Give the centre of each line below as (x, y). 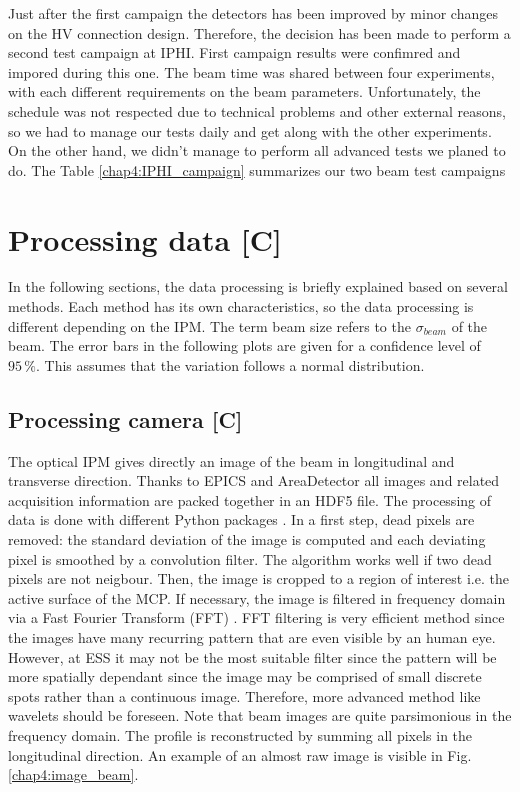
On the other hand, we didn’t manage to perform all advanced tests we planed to (257, 150)
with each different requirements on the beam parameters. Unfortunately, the (244, 91)
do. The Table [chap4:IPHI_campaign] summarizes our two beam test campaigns (257, 169)
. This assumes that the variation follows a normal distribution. (230, 364)
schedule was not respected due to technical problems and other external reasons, (257, 110)
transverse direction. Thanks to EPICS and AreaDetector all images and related (254, 480)
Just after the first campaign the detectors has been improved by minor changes (253, 13)
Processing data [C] (145, 238)
